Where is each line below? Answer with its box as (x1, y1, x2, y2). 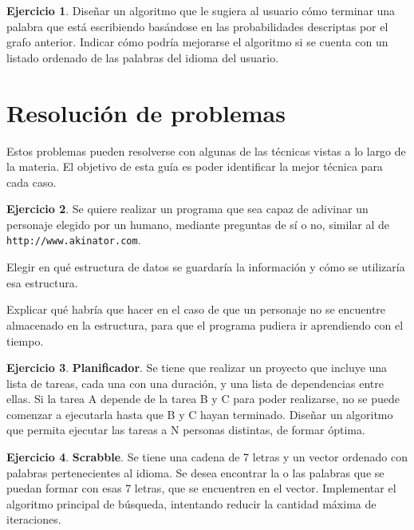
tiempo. (6, 332, 44, 349)
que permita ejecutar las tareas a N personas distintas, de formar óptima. (6, 421, 365, 438)
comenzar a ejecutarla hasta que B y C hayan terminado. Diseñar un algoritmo (6, 405, 393, 422)
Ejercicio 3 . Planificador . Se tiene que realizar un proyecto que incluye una (6, 359, 388, 376)
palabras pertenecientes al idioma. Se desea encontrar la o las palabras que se (6, 464, 384, 481)
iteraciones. (6, 511, 61, 528)
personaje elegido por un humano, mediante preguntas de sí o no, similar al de (6, 216, 389, 232)
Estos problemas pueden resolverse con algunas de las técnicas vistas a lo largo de (6, 142, 406, 159)
